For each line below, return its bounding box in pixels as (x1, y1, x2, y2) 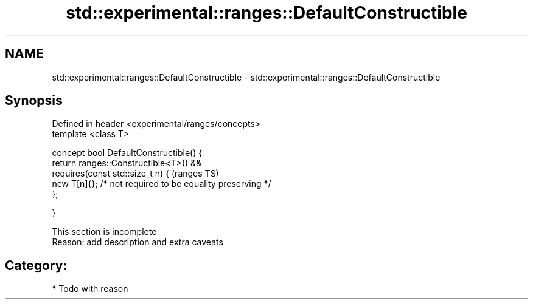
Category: (5, 257, 68, 273)
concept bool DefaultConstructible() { (52, 147, 203, 158)
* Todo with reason (52, 283, 128, 294)
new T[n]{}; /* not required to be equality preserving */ (52, 178, 271, 189)
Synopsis (5, 93, 63, 109)
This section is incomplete (52, 226, 157, 237)
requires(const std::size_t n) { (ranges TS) (52, 168, 219, 179)
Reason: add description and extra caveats (52, 237, 223, 248)
